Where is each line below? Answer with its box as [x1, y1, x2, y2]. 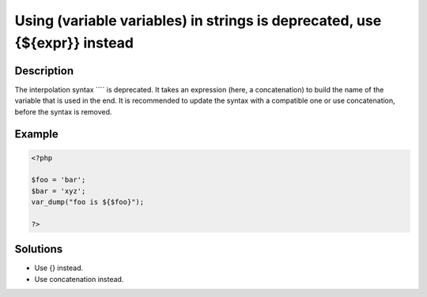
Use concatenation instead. [34, 274, 124, 284]
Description [14, 64, 74, 77]
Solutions [14, 242, 63, 256]
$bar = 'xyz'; [31, 186, 86, 195]
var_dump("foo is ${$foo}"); [31, 197, 145, 207]
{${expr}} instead [14, 34, 134, 51]
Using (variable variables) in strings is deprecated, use [14, 12, 382, 29]
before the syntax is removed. [14, 107, 112, 116]
